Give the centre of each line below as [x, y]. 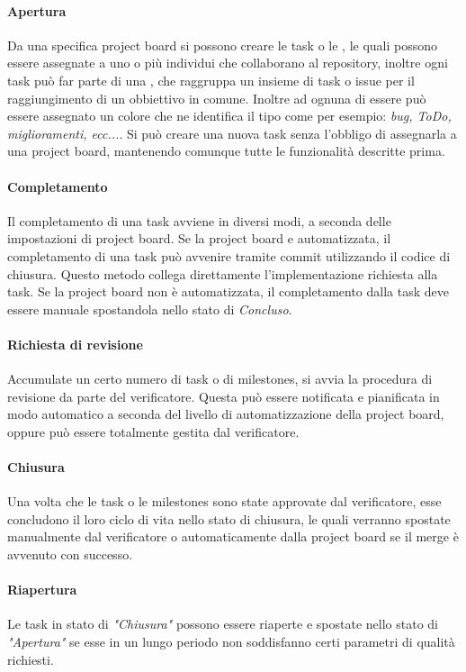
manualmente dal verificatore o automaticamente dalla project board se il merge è [233, 536]
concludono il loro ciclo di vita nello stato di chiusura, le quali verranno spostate [229, 518]
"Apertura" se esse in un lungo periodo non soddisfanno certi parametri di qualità [231, 642]
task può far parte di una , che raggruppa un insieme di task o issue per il [211, 80]
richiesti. [31, 659]
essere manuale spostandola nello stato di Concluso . [150, 309]
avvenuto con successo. [70, 554]
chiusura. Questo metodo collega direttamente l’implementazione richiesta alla [223, 273]
